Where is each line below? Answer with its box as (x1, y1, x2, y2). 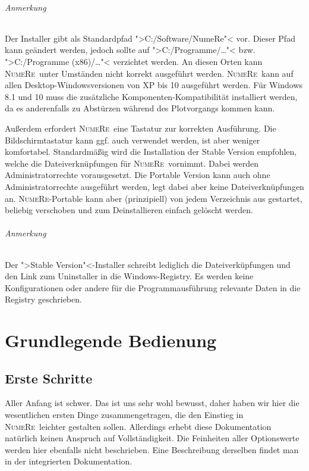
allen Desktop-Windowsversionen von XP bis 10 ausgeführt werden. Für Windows (5, 79, 303, 91)
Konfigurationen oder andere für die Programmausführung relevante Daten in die (5, 281, 301, 294)
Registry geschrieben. (5, 293, 82, 305)
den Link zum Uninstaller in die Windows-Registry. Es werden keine (5, 270, 254, 282)
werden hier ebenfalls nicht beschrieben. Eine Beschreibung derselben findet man (5, 443, 299, 456)
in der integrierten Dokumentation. (5, 455, 133, 467)
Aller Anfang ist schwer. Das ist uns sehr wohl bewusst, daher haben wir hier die (5, 397, 299, 409)
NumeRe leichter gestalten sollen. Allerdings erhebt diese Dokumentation (5, 420, 272, 432)
